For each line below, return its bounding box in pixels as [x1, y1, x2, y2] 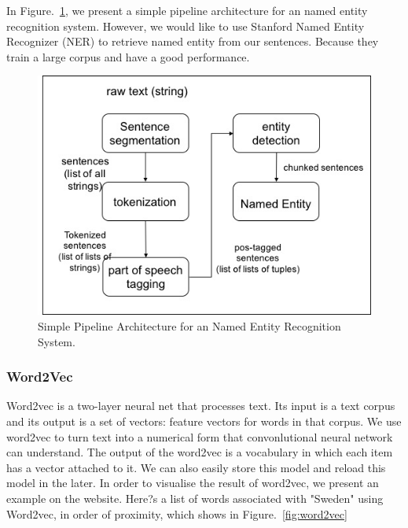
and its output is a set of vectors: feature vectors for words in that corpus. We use [6, 413, 402, 430]
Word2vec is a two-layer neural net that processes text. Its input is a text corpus [6, 397, 395, 414]
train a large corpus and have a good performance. [6, 48, 250, 65]
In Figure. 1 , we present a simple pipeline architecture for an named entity [6, 2, 368, 18]
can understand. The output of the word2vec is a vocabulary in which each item [6, 444, 393, 460]
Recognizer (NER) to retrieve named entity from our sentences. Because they [6, 33, 379, 50]
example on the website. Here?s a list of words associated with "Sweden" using [6, 489, 384, 506]
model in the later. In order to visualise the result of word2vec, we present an [6, 474, 379, 491]
